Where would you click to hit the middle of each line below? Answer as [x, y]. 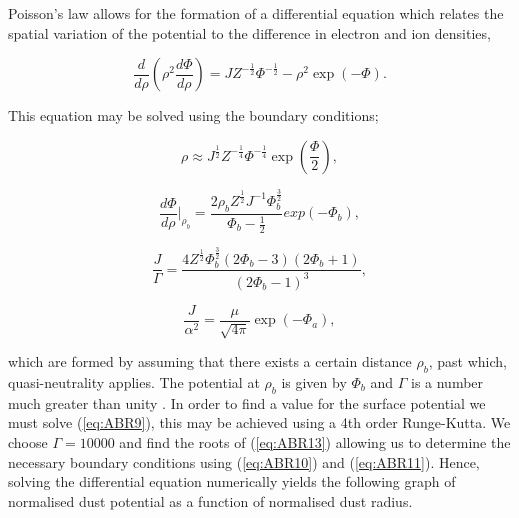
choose [28, 441]
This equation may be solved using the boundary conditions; [193, 115]
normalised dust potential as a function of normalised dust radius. [210, 500]
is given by [314, 381]
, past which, [467, 361]
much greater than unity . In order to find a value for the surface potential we [247, 402]
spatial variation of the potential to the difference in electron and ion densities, [249, 32]
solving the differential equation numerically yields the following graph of [232, 481]
